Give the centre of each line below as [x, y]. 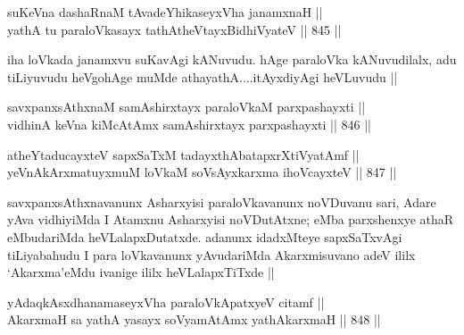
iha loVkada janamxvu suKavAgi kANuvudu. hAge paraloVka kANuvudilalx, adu [232, 59]
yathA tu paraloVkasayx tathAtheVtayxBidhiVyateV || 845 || [174, 29]
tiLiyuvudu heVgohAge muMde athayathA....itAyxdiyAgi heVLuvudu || [203, 76]
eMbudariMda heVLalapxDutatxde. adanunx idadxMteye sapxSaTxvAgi [205, 236]
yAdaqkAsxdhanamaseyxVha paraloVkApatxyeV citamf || [166, 301]
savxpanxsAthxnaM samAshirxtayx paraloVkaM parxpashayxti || [186, 107]
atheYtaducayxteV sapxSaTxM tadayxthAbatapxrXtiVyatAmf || [183, 154]
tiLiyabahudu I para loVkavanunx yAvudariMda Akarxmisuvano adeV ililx [211, 254]
